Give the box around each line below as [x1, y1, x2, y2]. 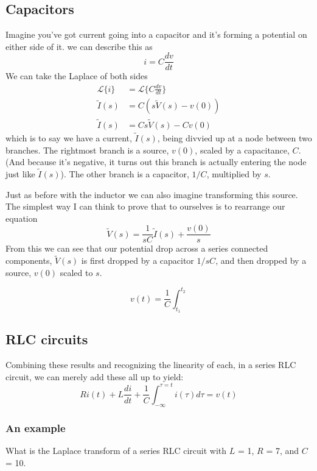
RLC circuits [5, 330, 88, 349]
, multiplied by [206, 167, 262, 180]
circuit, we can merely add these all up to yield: [5, 370, 184, 383]
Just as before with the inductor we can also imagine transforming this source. [5, 188, 298, 200]
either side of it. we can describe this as [5, 40, 153, 52]
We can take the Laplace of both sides [5, 69, 148, 82]
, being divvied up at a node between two [157, 131, 312, 144]
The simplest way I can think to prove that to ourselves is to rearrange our [5, 200, 285, 213]
